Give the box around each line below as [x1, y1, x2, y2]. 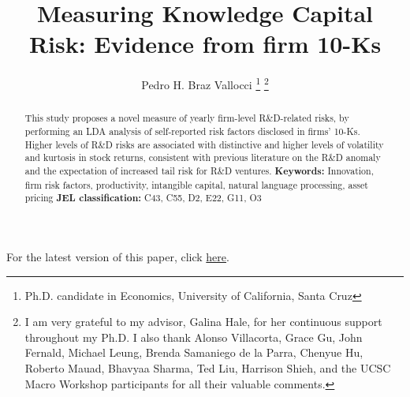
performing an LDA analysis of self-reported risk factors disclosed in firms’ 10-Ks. [24, 125, 360, 138]
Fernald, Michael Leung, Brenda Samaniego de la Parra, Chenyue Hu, [24, 344, 363, 361]
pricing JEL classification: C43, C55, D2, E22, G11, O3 [24, 191, 262, 205]
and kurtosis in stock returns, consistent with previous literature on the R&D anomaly [24, 151, 381, 164]
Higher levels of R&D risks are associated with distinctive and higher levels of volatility [24, 137, 384, 151]
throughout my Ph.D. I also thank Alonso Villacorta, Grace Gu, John [24, 328, 363, 345]
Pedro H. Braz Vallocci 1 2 [141, 74, 269, 92]
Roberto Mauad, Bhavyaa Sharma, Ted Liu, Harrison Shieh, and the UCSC [24, 359, 391, 376]
